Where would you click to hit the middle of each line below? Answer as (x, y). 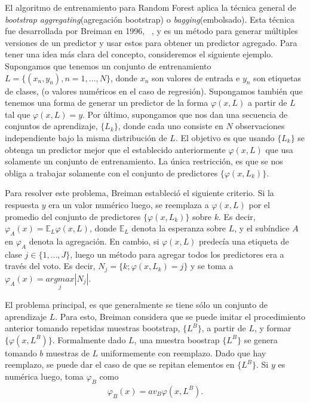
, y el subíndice (262, 228)
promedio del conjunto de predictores (73, 216)
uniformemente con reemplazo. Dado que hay (183, 352)
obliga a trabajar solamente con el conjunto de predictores (111, 173)
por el (259, 204)
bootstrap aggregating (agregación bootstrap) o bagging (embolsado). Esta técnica (150, 19)
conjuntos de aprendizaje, (51, 126)
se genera (261, 339)
